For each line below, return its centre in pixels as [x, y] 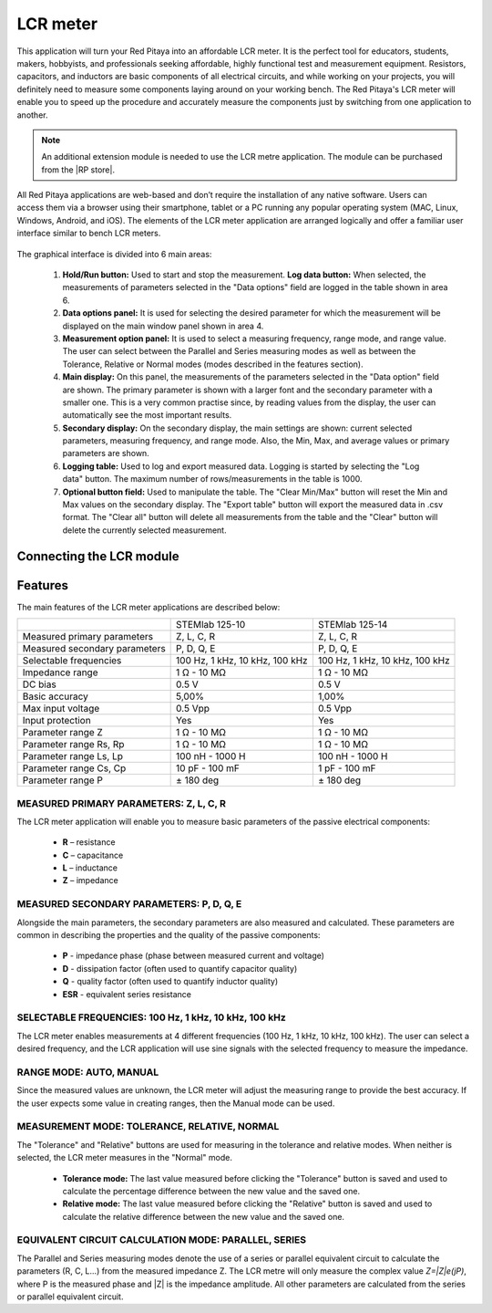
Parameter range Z [63, 733]
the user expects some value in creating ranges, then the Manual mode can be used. [176, 1103]
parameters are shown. [106, 453]
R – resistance [89, 842]
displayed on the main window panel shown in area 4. [163, 326]
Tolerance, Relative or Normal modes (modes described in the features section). [213, 364]
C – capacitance [93, 855]
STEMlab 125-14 [353, 625]
